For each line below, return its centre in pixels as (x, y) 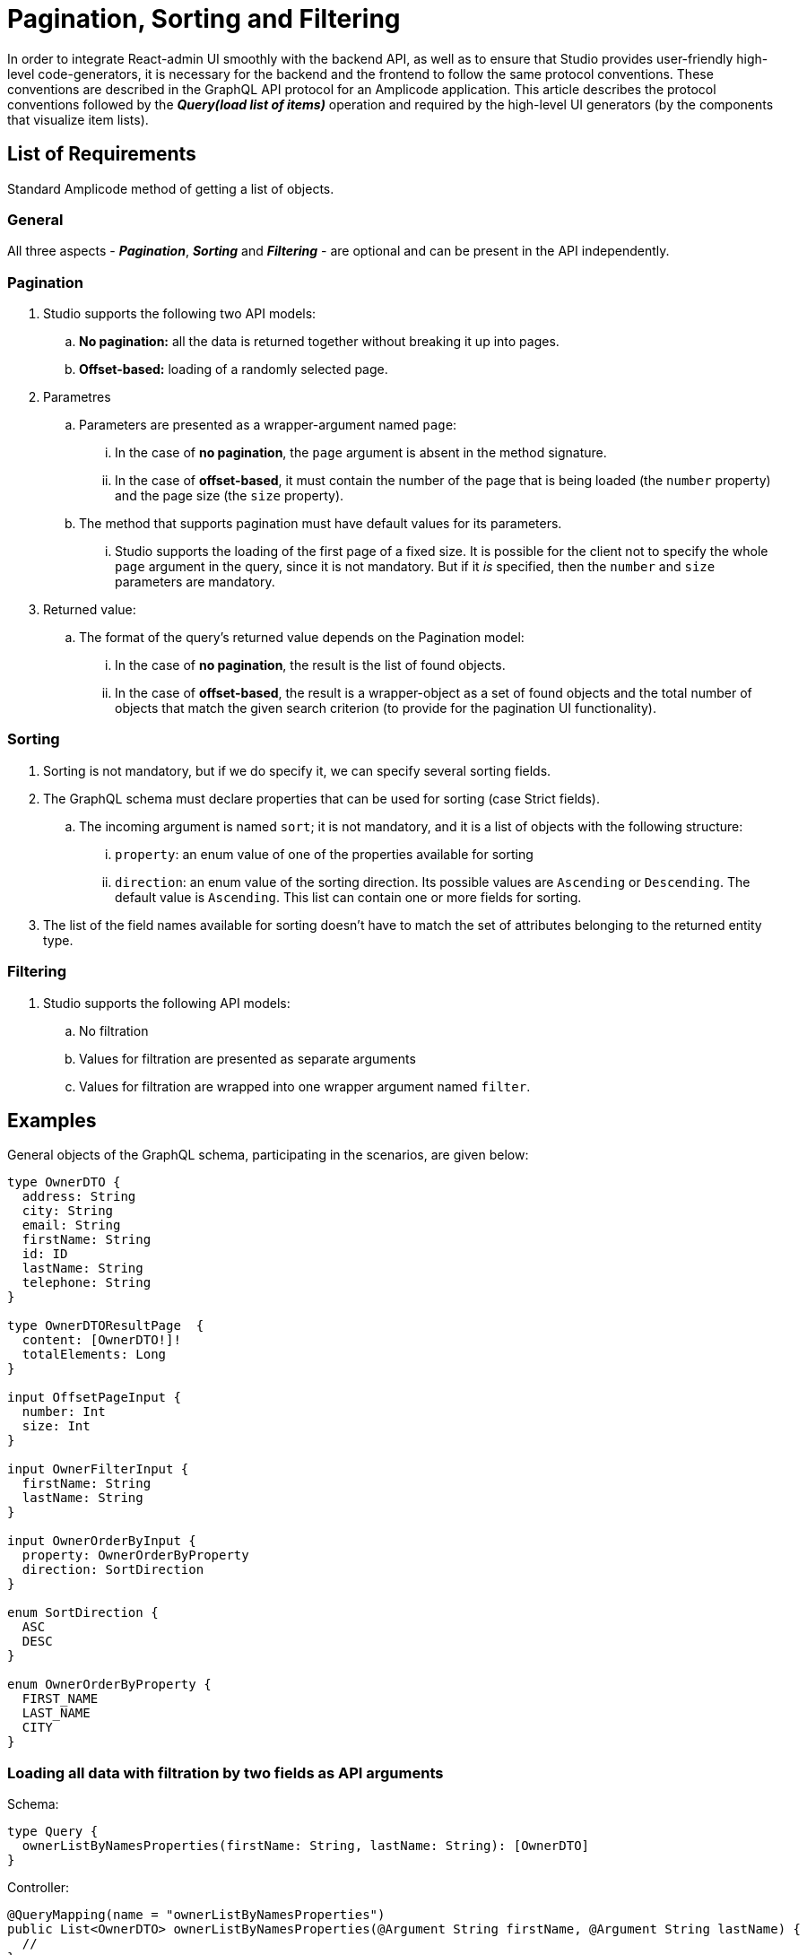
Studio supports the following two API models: (180, 314)
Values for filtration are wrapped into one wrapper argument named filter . (305, 1086)
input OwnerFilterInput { (98, 1469)
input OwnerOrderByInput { (102, 1541)
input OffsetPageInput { (94, 1398)
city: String (68, 1211)
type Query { (53, 1832)
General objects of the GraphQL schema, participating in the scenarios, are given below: (268, 1155)
